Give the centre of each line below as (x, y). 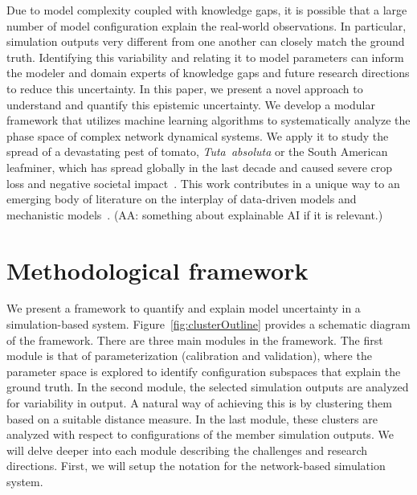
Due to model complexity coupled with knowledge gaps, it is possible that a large (207, 10)
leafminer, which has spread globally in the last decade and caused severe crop (200, 167)
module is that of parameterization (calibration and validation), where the (189, 356)
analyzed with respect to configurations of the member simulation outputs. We (200, 434)
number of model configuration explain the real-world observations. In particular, (206, 25)
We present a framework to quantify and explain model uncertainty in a (184, 308)
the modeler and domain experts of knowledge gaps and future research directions (208, 73)
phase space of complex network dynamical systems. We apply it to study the (198, 135)
